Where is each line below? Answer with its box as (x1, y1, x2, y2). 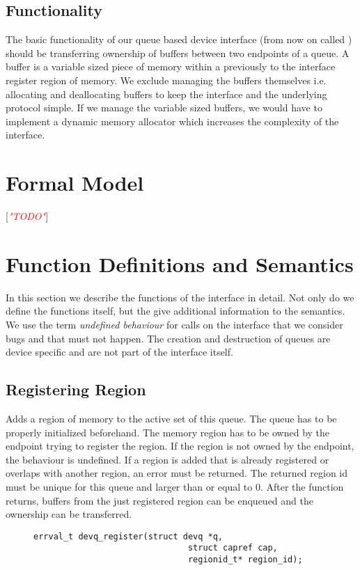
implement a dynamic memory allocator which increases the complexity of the (6, 113, 339, 128)
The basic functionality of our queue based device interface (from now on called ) (6, 32, 352, 47)
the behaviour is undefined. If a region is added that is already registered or (6, 452, 329, 466)
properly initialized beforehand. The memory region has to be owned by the (6, 425, 330, 439)
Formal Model (6, 168, 144, 197)
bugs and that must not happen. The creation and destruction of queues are (6, 331, 331, 345)
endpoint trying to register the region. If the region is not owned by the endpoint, (6, 438, 354, 453)
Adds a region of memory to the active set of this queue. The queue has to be (6, 411, 337, 425)
